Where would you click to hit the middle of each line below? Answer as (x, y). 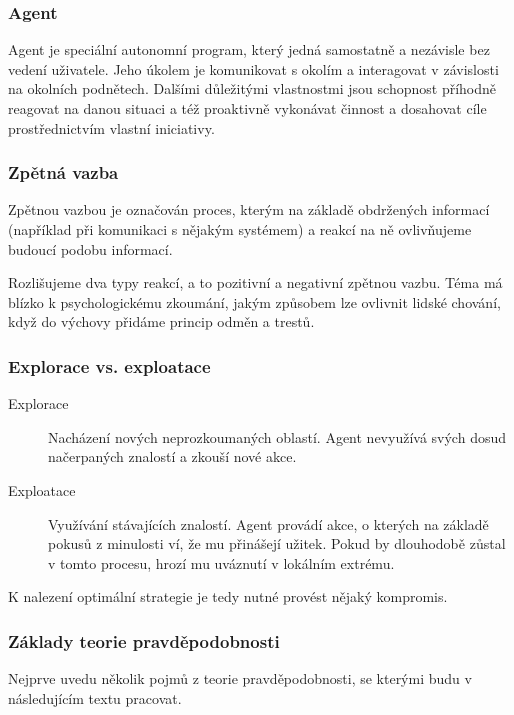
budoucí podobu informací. (90, 248)
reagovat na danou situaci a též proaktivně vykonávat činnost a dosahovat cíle (247, 108)
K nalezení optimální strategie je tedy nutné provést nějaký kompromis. (228, 596)
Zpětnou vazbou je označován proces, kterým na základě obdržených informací (249, 209)
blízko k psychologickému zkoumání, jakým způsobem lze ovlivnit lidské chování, (254, 301)
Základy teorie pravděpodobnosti (144, 640)
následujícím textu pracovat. (95, 697)
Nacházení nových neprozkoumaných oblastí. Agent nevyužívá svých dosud (277, 436)
